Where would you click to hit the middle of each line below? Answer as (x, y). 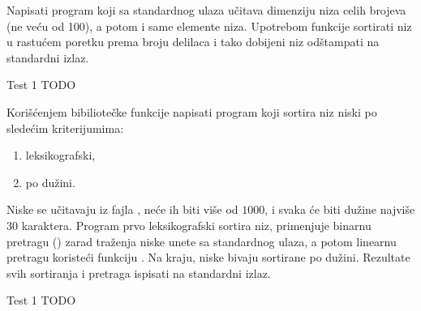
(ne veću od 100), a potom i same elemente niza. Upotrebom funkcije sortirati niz (209, 26)
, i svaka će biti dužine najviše (340, 209)
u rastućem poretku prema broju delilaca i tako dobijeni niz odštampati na (193, 42)
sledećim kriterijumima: (65, 128)
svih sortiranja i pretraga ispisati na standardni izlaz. (139, 273)
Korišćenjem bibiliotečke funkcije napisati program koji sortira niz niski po (192, 111)
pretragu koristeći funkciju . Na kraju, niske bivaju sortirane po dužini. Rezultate (208, 257)
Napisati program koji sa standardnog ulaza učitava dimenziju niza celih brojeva (206, 10)
